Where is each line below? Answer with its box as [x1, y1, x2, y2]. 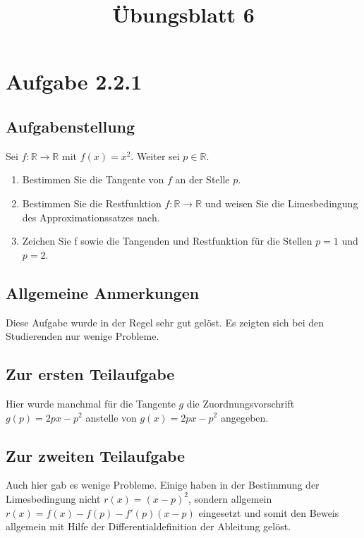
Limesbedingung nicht [6, 491, 101, 506]
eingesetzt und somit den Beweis [198, 505, 339, 520]
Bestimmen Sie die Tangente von [22, 172, 164, 187]
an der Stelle [175, 172, 230, 187]
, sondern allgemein [188, 491, 272, 506]
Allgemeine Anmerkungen [6, 281, 200, 303]
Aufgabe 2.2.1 [6, 67, 142, 96]
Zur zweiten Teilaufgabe [6, 444, 186, 466]
